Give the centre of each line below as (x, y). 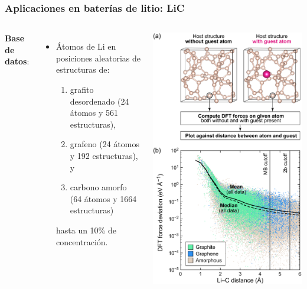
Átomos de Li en (86, 46)
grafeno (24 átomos (104, 144)
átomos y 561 (94, 113)
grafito (82, 89)
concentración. (82, 241)
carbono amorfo (98, 187)
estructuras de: (83, 69)
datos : (17, 61)
